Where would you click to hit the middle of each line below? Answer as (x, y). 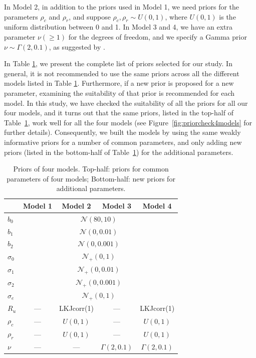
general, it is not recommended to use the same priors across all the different (122, 73)
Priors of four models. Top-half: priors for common (91, 169)
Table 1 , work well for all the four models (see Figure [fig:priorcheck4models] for (128, 122)
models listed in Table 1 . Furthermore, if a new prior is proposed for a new (119, 83)
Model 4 (157, 205)
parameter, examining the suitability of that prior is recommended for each (119, 93)
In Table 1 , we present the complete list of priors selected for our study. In (118, 63)
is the (227, 16)
